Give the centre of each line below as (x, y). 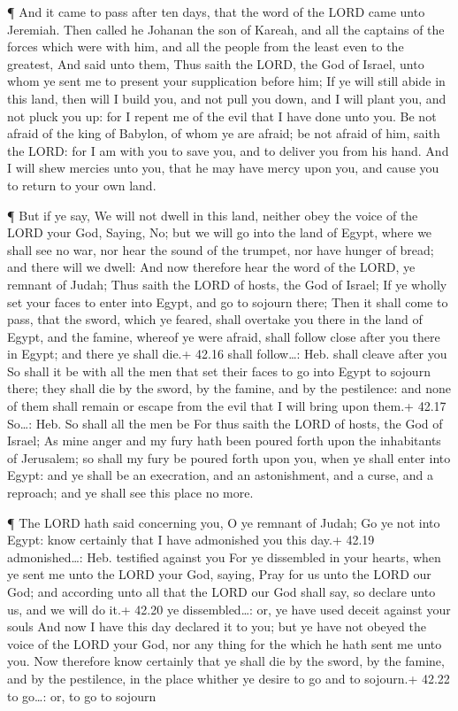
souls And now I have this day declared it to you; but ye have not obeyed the (217, 626)
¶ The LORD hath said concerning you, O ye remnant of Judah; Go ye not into (224, 522)
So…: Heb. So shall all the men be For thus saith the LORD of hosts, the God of (225, 423)
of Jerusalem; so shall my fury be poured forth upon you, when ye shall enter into (229, 457)
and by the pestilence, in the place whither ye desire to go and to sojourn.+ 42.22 (229, 678)
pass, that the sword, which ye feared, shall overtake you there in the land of (215, 319)
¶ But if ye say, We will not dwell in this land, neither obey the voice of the (213, 215)
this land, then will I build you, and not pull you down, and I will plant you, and (227, 98)
